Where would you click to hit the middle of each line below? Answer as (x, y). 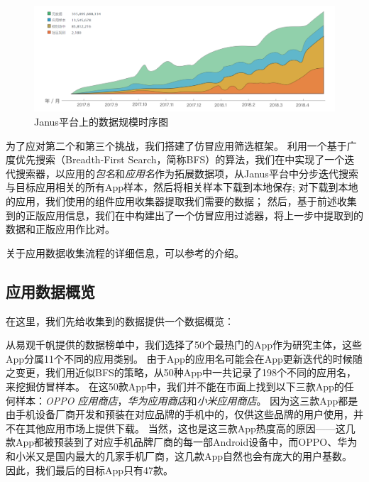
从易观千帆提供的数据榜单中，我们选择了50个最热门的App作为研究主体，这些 (184, 345)
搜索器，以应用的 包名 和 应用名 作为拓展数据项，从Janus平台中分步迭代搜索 (187, 173)
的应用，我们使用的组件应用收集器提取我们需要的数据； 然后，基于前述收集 (181, 201)
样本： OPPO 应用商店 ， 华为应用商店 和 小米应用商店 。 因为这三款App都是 (187, 400)
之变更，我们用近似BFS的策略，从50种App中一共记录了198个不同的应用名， (181, 372)
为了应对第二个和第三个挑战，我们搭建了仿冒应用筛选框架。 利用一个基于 (176, 145)
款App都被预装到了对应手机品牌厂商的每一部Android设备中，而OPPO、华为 (182, 442)
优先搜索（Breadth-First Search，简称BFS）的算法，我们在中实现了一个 (180, 159)
